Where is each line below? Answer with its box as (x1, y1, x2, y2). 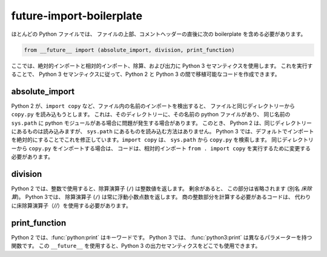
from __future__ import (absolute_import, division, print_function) (24, 46, 235, 53)
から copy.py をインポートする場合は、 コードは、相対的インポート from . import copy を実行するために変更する (16, 144, 311, 152)
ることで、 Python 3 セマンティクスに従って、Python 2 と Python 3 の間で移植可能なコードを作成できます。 (11, 70, 280, 78)
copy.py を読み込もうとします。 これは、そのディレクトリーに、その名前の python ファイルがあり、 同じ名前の (11, 111, 291, 118)
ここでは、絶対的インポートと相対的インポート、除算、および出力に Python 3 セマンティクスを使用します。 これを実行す (11, 62, 313, 69)
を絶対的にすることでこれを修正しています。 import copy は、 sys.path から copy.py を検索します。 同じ (11, 136, 283, 144)
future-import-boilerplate (11, 9, 142, 22)
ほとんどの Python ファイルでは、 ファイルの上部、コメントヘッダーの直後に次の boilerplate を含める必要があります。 (11, 30, 306, 38)
